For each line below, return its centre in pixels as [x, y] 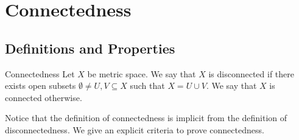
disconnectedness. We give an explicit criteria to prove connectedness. [135, 129]
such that [147, 86]
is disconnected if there [251, 73]
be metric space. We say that [142, 73]
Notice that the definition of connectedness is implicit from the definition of [146, 118]
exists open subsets [40, 86]
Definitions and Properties [90, 48]
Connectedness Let [40, 73]
